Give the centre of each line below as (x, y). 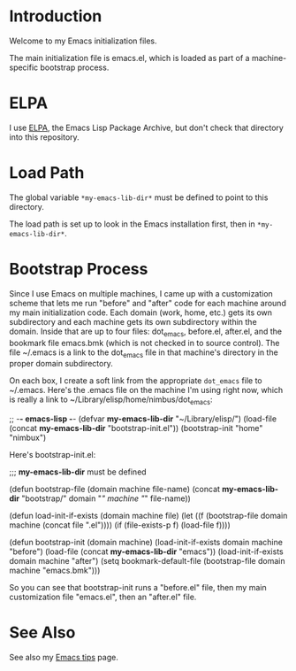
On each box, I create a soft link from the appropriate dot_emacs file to (136, 381)
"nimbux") (28, 438)
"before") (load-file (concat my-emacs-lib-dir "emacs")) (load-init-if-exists (147, 551)
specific (24, 67)
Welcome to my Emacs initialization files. (83, 41)
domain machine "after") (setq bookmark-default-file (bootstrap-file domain (147, 561)
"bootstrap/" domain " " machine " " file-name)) (106, 498)
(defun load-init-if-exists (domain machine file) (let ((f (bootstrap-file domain (148, 516)
